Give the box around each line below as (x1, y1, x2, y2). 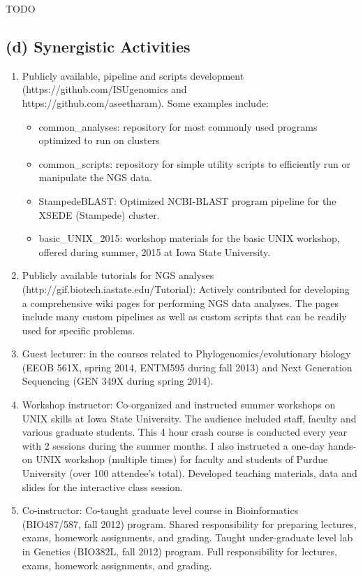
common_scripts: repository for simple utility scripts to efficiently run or (38, 156, 350, 171)
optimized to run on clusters (38, 133, 160, 148)
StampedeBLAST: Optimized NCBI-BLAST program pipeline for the (38, 193, 336, 208)
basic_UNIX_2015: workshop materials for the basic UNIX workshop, (38, 231, 340, 245)
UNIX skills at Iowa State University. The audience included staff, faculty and (22, 411, 357, 425)
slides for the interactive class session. (22, 479, 183, 494)
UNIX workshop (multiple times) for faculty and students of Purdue (36, 452, 328, 466)
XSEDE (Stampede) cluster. (38, 207, 160, 222)
